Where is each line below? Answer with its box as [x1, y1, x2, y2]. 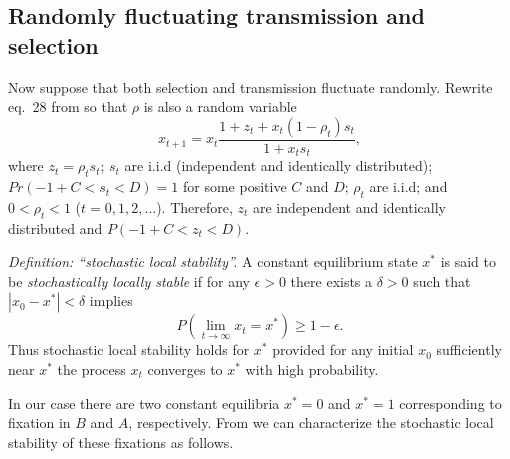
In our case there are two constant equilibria [8, 392, 280, 413]
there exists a [290, 270, 373, 291]
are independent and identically [253, 196, 446, 217]
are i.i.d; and [369, 176, 448, 197]
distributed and [8, 217, 103, 238]
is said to [440, 251, 497, 272]
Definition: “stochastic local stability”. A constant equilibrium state [8, 251, 418, 272]
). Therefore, [156, 196, 233, 217]
